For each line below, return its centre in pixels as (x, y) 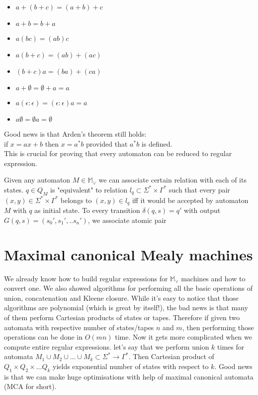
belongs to (76, 200)
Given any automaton (37, 180)
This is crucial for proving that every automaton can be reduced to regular (118, 153)
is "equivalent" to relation (89, 189)
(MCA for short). (30, 386)
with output (202, 210)
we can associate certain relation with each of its (172, 180)
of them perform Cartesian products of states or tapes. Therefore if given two (122, 317)
